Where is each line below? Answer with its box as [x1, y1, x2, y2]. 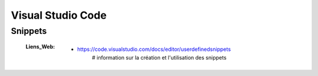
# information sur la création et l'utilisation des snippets [92, 54, 227, 61]
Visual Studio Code [11, 9, 107, 22]
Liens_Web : [25, 43, 55, 50]
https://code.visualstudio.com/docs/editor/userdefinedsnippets [77, 46, 231, 53]
